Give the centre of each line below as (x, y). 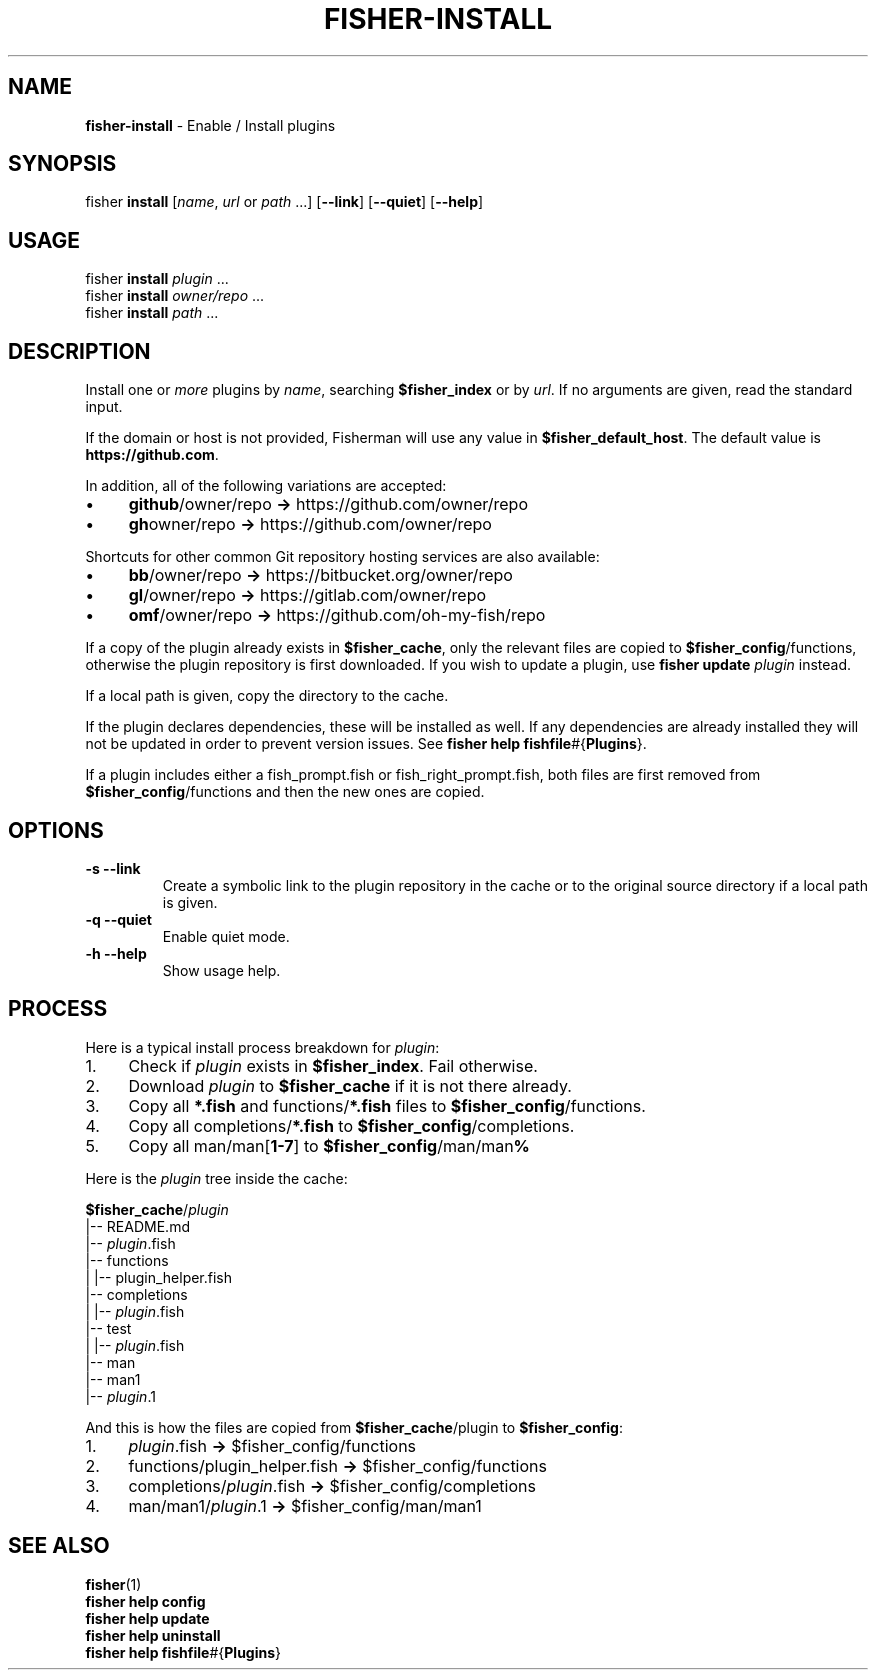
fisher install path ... (152, 313)
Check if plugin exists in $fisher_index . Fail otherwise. (333, 1065)
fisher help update (147, 1618)
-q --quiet (118, 919)
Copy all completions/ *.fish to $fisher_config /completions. (351, 1125)
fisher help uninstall (153, 1635)
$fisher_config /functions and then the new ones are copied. (285, 792)
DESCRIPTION (79, 351)
